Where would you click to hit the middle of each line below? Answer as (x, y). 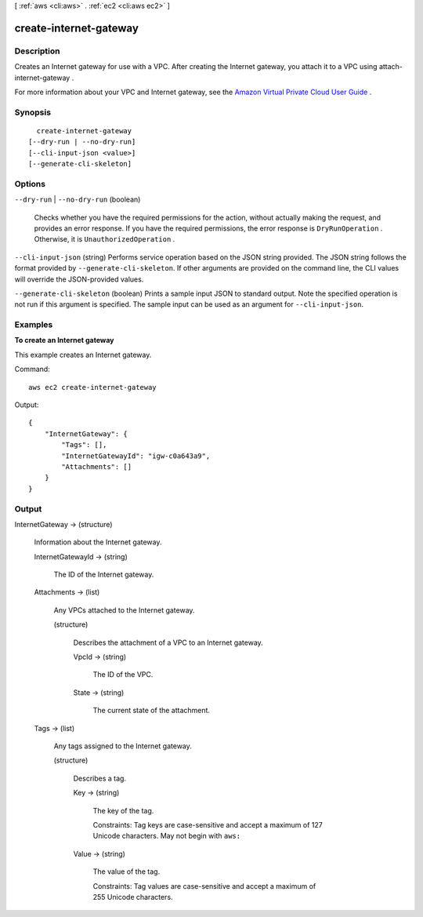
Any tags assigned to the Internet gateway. (123, 746)
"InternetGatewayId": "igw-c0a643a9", (136, 456)
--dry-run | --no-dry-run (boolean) (78, 199)
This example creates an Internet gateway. (83, 355)
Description (37, 51)
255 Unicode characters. (133, 897)
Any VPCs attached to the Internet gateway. (124, 610)
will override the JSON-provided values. (79, 279)
